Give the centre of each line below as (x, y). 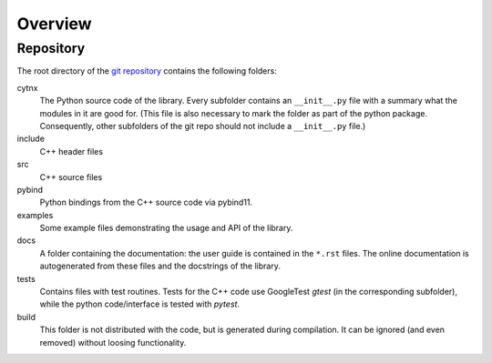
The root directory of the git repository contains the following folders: (147, 71)
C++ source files (71, 176)
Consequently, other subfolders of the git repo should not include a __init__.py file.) (203, 126)
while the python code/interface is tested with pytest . (140, 304)
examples (35, 215)
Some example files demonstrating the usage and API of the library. (166, 228)
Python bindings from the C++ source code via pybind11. (146, 202)
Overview (54, 24)
